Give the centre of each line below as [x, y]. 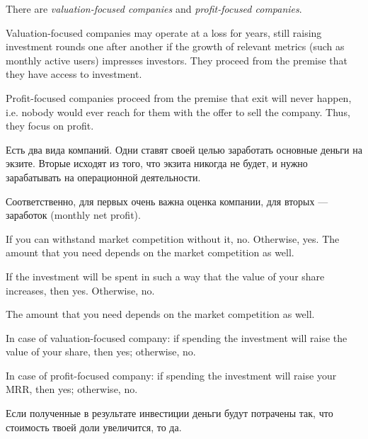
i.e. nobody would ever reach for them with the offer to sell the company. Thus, [178, 112]
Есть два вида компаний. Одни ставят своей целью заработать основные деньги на [184, 149]
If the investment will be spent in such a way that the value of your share [165, 276]
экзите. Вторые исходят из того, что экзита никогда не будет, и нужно [157, 163]
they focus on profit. [50, 126]
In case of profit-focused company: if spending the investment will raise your [171, 375]
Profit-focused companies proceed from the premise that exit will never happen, [179, 97]
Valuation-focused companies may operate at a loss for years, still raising [164, 32]
